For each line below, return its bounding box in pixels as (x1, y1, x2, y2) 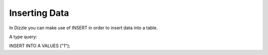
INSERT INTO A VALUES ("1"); (9, 43, 70, 49)
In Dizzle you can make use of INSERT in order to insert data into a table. (9, 25, 158, 31)
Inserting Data (9, 7, 69, 18)
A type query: (9, 34, 37, 40)
